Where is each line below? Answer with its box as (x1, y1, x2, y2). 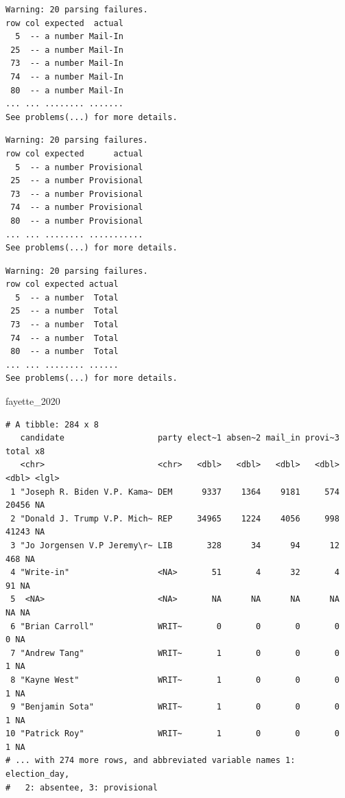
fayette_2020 (5, 394, 60, 408)
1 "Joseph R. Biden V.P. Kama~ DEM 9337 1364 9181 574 (10, 486, 340, 497)
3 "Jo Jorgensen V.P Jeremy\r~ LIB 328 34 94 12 (10, 540, 340, 550)
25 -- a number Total (10, 306, 119, 316)
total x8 (5, 446, 45, 456)
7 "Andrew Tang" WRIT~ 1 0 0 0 (10, 648, 340, 658)
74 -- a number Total (10, 333, 119, 343)
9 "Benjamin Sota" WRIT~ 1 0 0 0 (10, 702, 340, 712)
